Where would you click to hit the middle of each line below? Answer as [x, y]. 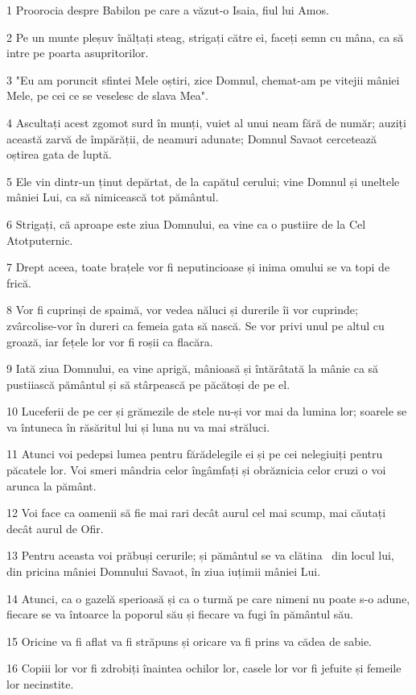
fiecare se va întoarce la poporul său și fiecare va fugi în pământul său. [180, 614]
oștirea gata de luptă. [59, 154]
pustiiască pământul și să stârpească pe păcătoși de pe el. [148, 384]
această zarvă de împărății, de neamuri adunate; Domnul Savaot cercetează [192, 138]
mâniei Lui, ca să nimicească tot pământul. [113, 197]
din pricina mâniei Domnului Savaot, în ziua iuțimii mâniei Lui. [164, 571]
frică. [19, 282]
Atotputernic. [40, 240]
